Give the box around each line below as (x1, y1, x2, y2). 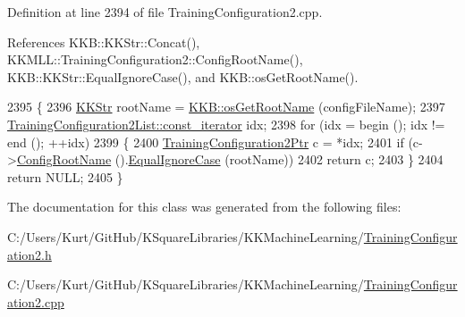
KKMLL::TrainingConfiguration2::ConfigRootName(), (7, 50, 303, 69)
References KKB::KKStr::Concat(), (7, 32, 200, 51)
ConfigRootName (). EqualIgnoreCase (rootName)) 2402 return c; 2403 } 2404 (16, 150, 444, 169)
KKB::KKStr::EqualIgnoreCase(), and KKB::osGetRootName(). (7, 67, 359, 86)
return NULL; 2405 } (7, 167, 123, 186)
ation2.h (7, 245, 52, 263)
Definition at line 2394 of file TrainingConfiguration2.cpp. (7, 3, 323, 21)
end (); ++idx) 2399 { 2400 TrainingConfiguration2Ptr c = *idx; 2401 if (7, 132, 404, 151)
